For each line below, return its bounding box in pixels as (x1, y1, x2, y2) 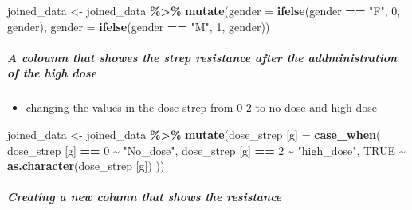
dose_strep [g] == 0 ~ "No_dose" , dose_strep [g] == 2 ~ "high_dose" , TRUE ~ (7, 141, 406, 158)
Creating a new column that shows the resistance (7, 188, 282, 205)
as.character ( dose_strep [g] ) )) (7, 157, 165, 174)
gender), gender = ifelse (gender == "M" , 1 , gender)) (7, 18, 270, 34)
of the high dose (7, 65, 97, 81)
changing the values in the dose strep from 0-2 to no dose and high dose (26, 99, 378, 116)
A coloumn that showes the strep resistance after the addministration (7, 49, 398, 65)
